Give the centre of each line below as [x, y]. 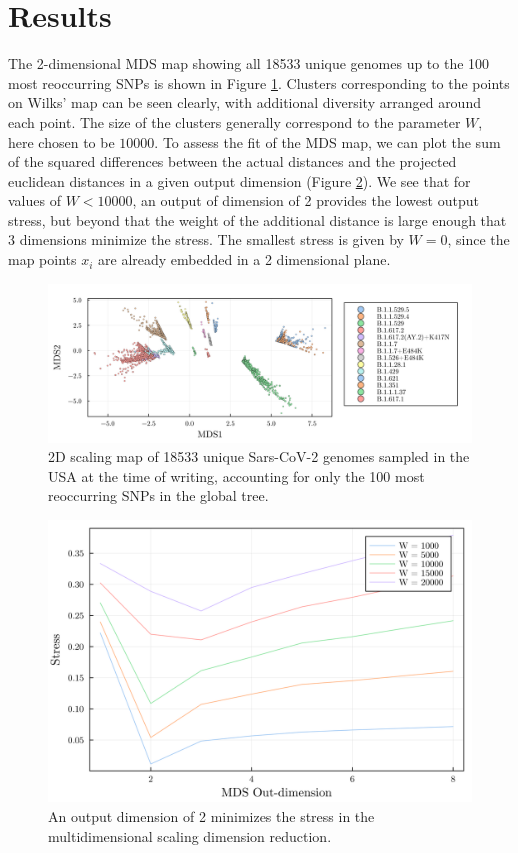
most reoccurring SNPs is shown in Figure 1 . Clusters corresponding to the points [259, 82]
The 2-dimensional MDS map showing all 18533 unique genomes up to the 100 [249, 63]
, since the [478, 239]
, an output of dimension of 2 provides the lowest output [305, 200]
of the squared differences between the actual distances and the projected [232, 161]
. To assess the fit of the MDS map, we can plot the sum [327, 141]
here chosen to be [61, 141]
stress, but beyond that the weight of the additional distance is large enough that [257, 219]
